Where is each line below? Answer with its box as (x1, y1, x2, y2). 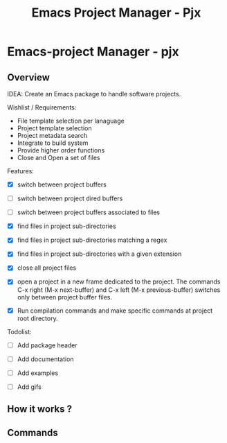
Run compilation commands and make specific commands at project (17, 306, 213, 315)
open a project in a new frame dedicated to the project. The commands (17, 277, 221, 286)
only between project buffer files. (17, 293, 113, 301)
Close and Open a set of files (17, 154, 100, 162)
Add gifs (17, 383, 42, 391)
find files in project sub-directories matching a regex (17, 236, 167, 244)
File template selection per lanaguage (17, 116, 125, 125)
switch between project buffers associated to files (17, 208, 161, 216)
